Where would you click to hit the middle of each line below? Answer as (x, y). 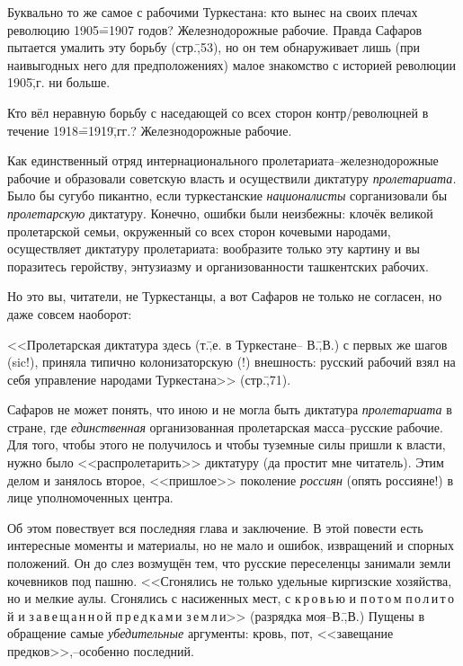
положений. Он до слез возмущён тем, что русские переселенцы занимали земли (229, 563)
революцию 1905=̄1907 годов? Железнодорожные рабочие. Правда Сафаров (215, 29)
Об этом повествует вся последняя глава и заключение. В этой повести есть (215, 527)
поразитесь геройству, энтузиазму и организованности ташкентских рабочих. (218, 266)
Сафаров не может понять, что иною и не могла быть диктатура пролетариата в (230, 409)
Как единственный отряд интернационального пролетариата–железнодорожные (223, 160)
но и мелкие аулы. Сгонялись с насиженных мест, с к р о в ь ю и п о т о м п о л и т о (231, 598)
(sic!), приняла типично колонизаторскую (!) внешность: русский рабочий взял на (231, 362)
